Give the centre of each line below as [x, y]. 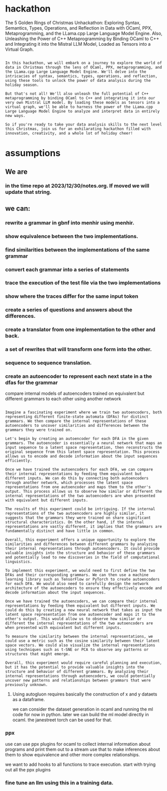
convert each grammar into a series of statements [67, 269]
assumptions [33, 153]
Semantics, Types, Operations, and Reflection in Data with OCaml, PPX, [79, 28]
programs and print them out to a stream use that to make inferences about [83, 749]
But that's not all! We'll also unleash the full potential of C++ [77, 93]
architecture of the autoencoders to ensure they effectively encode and [84, 588]
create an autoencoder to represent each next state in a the [79, 376]
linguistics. [19, 562]
